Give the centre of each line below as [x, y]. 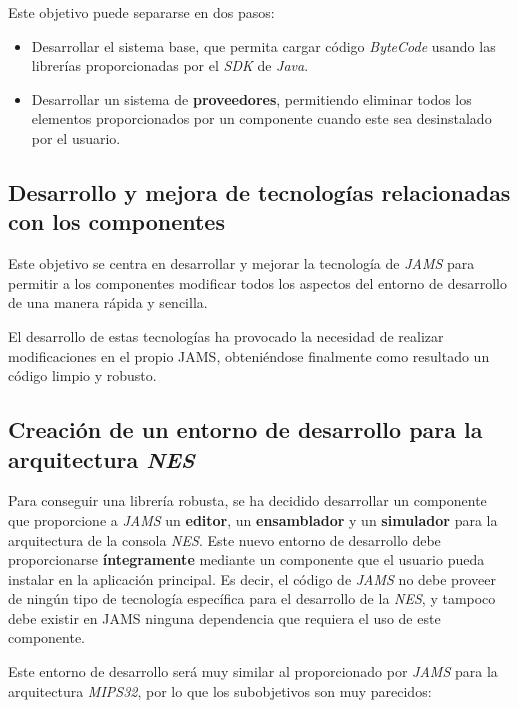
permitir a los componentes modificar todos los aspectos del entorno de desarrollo [257, 282]
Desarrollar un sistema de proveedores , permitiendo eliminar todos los [251, 98]
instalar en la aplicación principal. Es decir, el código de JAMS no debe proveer [252, 578]
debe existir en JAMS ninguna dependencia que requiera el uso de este [224, 617]
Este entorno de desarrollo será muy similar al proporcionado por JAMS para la [253, 671]
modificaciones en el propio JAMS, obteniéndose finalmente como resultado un [249, 355]
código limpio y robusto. [82, 375]
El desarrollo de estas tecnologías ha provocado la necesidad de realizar [226, 335]
